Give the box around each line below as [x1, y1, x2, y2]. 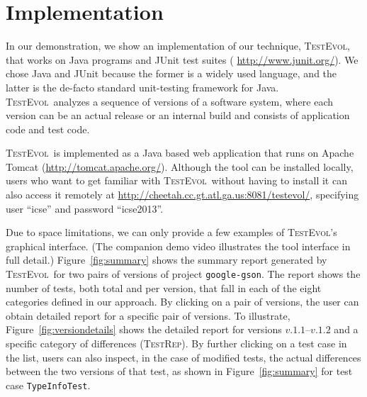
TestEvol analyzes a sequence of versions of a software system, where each [6, 94, 333, 108]
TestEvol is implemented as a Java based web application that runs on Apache [6, 145, 354, 160]
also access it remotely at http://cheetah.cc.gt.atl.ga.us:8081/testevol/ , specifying [6, 187, 359, 202]
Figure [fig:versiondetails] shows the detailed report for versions [6, 322, 282, 337]
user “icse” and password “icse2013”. [6, 201, 164, 216]
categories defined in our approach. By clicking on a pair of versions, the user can [6, 294, 359, 309]
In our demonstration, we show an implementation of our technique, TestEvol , [6, 38, 350, 53]
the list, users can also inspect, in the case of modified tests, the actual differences [6, 350, 361, 364]
